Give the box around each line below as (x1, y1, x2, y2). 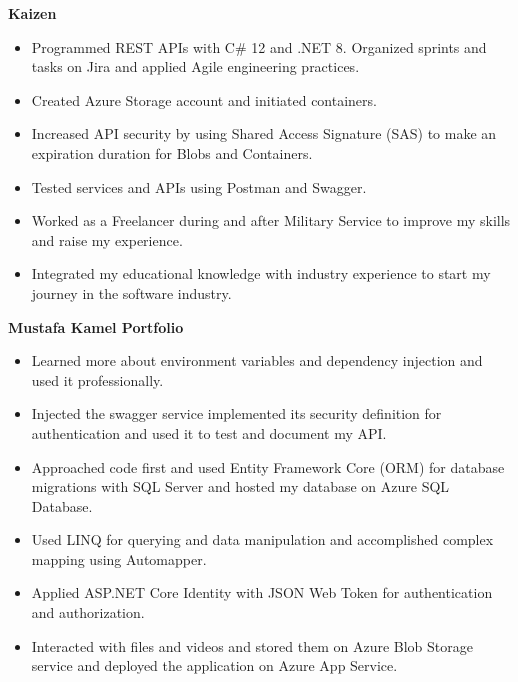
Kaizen (8, 3, 57, 23)
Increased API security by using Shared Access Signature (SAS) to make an (31, 123, 497, 144)
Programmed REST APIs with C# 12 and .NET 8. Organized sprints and (31, 36, 487, 57)
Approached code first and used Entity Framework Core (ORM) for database (31, 456, 505, 477)
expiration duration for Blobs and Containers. (31, 142, 313, 163)
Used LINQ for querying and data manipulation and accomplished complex (31, 529, 494, 550)
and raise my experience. (31, 229, 183, 250)
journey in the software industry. (31, 282, 232, 303)
